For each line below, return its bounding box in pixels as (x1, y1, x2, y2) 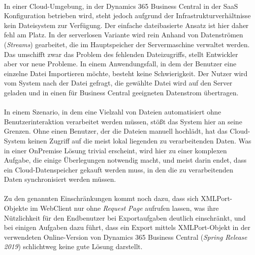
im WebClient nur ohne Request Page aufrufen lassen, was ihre (30, 203, 219, 213)
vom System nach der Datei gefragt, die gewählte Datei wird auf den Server (4, 78, 232, 88)
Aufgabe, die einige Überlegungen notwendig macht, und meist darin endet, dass (4, 155, 247, 165)
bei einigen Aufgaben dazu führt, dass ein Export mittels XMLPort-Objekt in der (4, 222, 251, 232)
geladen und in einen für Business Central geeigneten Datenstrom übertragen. (4, 87, 239, 97)
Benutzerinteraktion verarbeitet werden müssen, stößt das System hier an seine (4, 116, 242, 126)
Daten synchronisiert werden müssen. (4, 174, 116, 184)
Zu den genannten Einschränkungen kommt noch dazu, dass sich (4, 193, 199, 203)
